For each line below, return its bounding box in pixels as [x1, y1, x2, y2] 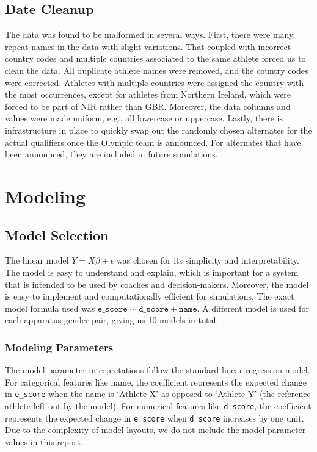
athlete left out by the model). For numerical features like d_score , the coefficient [5, 399, 312, 412]
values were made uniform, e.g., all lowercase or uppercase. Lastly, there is [5, 112, 283, 124]
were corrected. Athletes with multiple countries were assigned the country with [5, 76, 304, 88]
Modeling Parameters [5, 339, 114, 354]
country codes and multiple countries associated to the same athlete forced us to [5, 52, 306, 65]
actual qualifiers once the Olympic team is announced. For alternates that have [5, 135, 301, 148]
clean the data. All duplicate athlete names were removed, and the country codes [5, 63, 308, 76]
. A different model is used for [197, 301, 309, 314]
